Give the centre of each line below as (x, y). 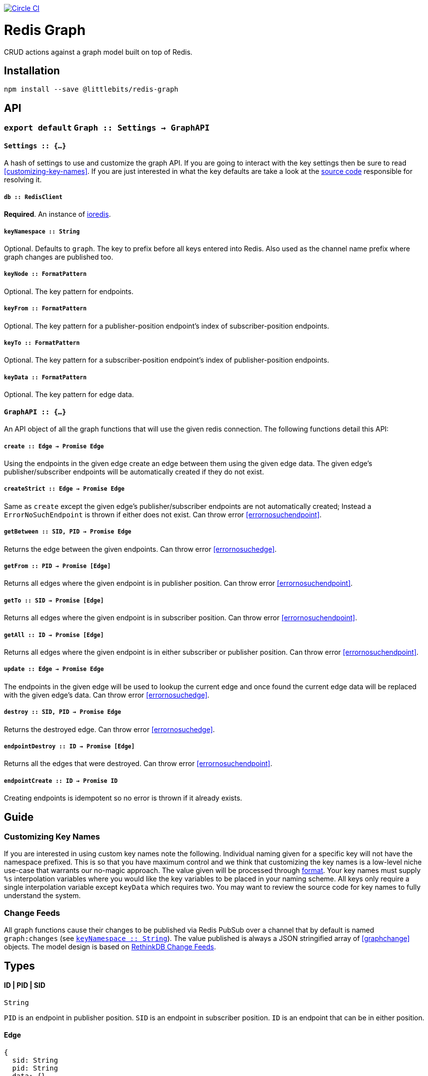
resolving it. (23, 180)
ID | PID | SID (25, 985)
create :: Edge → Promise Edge (54, 446)
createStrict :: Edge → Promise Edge (64, 489)
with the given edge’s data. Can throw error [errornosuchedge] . (107, 695)
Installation (32, 70)
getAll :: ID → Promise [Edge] (54, 635)
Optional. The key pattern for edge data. (69, 395)
